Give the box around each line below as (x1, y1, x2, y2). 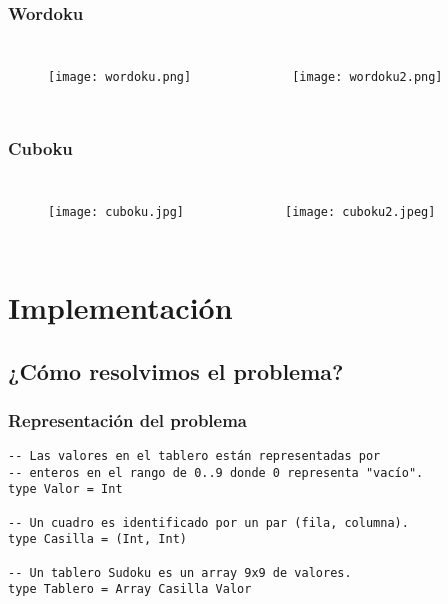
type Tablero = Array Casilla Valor (8, 582, 252, 597)
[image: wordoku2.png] (292, 70, 443, 85)
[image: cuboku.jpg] (48, 205, 185, 220)
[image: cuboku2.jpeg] (285, 205, 436, 220)
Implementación (8, 286, 233, 327)
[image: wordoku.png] (48, 70, 192, 85)
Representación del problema (8, 407, 247, 432)
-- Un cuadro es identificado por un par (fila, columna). (8, 515, 409, 530)
